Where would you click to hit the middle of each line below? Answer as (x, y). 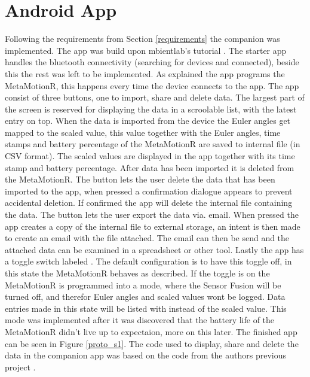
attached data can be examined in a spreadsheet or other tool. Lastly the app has (154, 249)
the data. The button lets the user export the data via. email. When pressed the (152, 215)
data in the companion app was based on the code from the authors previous (145, 355)
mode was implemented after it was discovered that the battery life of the (140, 320)
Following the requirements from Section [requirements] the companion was (142, 39)
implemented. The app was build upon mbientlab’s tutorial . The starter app (146, 50)
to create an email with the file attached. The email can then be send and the (147, 238)
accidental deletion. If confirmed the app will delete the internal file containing (149, 203)
